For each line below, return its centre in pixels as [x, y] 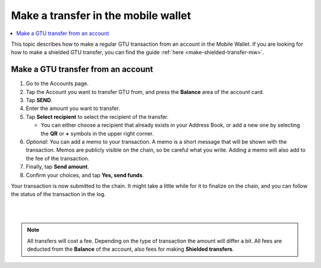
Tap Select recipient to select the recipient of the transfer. [97, 116]
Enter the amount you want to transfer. [73, 108]
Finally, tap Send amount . [57, 167]
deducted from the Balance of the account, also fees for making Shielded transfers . [130, 249]
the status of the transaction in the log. [59, 194]
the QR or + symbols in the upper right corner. [97, 133]
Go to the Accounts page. [57, 84]
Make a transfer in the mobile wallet [101, 15]
